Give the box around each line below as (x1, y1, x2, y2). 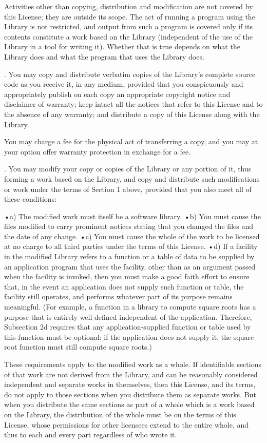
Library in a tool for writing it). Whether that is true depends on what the (4, 41, 240, 52)
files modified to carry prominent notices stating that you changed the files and (4, 221, 253, 232)
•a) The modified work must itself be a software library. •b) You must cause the (4, 210, 261, 221)
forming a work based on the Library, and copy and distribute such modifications (4, 173, 260, 184)
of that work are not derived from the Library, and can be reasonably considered (4, 369, 258, 379)
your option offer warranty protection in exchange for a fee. (4, 146, 191, 157)
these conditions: (4, 194, 57, 204)
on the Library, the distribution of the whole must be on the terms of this (4, 409, 236, 419)
